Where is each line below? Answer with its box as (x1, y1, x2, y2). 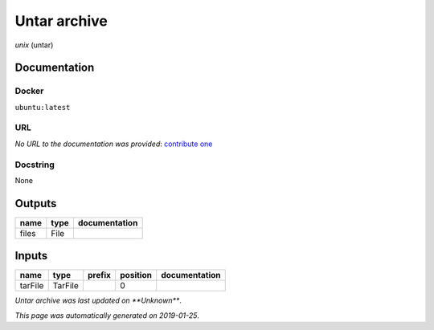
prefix (87, 270, 112, 281)
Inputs (14, 249, 48, 263)
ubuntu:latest (14, 103, 71, 112)
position (120, 270, 153, 281)
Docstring (14, 159, 55, 170)
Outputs (14, 197, 57, 210)
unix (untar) (14, 40, 54, 50)
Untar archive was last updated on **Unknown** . (14, 295, 182, 305)
